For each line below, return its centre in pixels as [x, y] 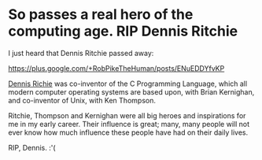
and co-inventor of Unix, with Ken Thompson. [82, 100]
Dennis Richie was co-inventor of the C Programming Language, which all [128, 84]
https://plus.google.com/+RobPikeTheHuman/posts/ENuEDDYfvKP [116, 68]
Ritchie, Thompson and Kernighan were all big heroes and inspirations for [127, 115]
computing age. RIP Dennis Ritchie [123, 31]
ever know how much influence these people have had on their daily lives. [128, 132]
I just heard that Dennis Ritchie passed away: [81, 53]
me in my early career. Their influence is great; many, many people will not [129, 124]
